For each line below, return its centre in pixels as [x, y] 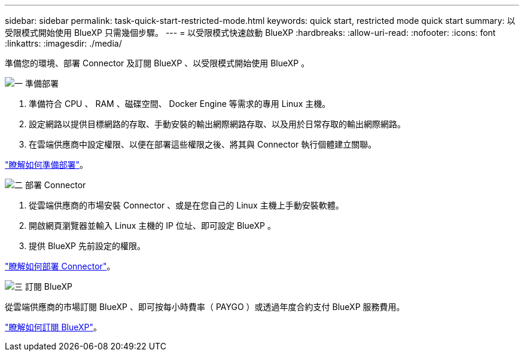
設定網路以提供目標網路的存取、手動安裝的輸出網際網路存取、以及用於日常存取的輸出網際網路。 [217, 124]
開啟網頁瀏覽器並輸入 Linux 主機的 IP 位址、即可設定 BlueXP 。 [152, 225]
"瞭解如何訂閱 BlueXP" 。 [54, 327]
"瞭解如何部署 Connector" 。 [60, 266]
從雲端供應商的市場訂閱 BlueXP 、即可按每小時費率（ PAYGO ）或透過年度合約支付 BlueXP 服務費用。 [205, 307]
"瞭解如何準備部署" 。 [47, 165]
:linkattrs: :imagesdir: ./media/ [63, 43]
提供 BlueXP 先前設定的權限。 [87, 246]
